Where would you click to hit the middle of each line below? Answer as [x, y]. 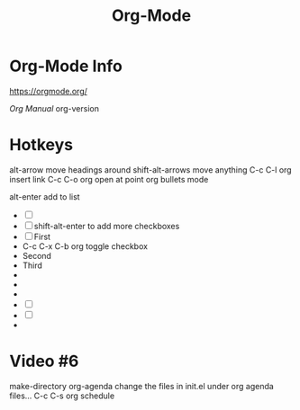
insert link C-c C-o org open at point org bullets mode [109, 179]
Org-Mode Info [66, 66]
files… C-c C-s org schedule [62, 396]
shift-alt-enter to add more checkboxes [107, 226]
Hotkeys [41, 145]
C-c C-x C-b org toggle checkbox [85, 246]
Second [37, 255]
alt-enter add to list [45, 196]
